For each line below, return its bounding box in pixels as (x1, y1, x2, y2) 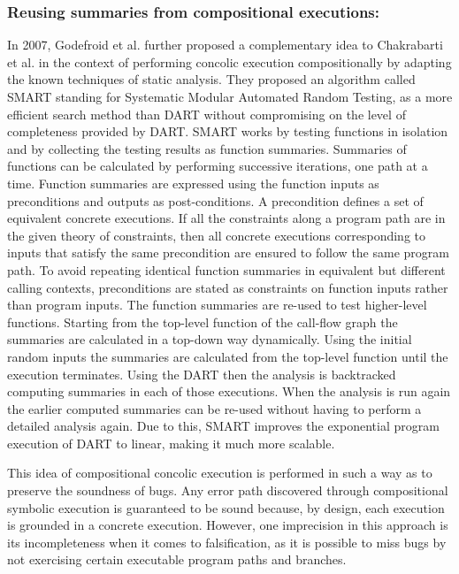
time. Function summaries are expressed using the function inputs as (7, 173, 379, 192)
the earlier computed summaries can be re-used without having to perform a (7, 399, 422, 417)
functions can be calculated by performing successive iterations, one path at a (7, 157, 428, 175)
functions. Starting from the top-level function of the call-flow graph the (7, 312, 398, 331)
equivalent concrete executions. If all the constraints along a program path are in (7, 209, 446, 227)
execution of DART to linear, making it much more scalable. (7, 433, 335, 452)
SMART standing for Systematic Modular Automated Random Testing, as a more (7, 88, 453, 105)
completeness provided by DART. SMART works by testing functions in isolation (7, 122, 448, 141)
